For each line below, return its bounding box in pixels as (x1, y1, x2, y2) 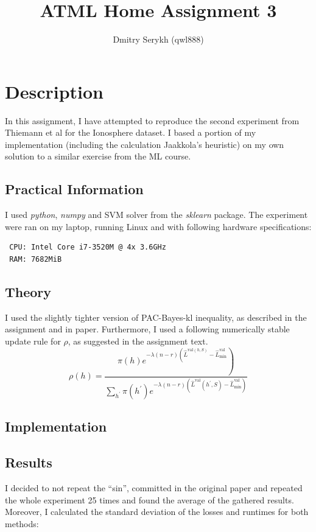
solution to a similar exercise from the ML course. (5, 150, 191, 163)
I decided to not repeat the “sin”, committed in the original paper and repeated (5, 481, 303, 494)
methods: (5, 517, 39, 530)
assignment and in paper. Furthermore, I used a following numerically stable (5, 323, 290, 335)
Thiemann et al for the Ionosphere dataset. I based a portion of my (5, 126, 256, 139)
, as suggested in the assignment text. (68, 335, 208, 347)
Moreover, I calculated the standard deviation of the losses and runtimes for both (5, 505, 309, 518)
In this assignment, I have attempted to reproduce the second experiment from (5, 114, 300, 127)
